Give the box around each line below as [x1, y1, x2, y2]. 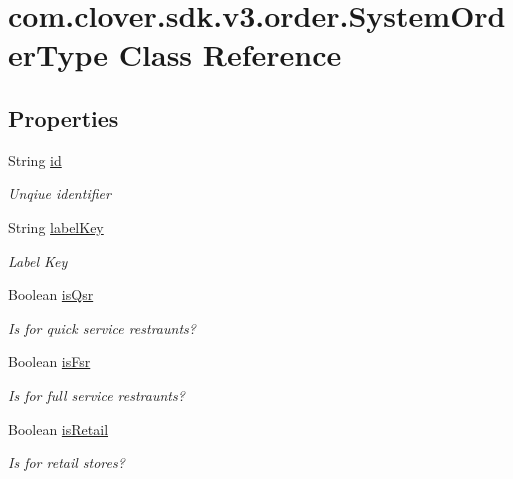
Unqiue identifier [8, 183, 111, 204]
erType [8, 34, 109, 75]
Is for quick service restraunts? [8, 317, 196, 338]
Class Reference [118, 34, 342, 75]
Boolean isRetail [8, 418, 109, 439]
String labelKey [8, 216, 104, 237]
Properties [8, 102, 119, 133]
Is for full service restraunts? [8, 384, 185, 405]
